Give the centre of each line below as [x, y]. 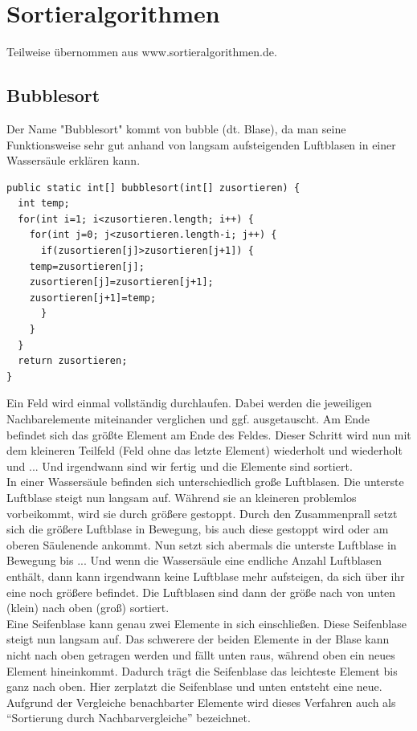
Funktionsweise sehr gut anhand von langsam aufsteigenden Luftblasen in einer [201, 144]
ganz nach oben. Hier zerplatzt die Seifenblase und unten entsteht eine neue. [194, 686]
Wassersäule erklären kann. [74, 160]
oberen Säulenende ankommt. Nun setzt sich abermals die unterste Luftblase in [202, 544]
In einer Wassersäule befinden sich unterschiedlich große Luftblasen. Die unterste [205, 482]
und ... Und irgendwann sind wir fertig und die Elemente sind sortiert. [180, 466]
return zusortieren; [73, 361]
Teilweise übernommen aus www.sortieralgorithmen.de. [142, 52]
